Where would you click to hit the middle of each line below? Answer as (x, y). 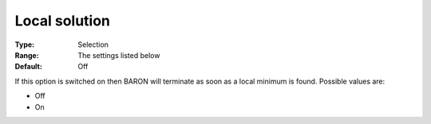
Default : (29, 67)
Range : (27, 55)
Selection (93, 45)
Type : (25, 45)
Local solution (63, 21)
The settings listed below (119, 55)
